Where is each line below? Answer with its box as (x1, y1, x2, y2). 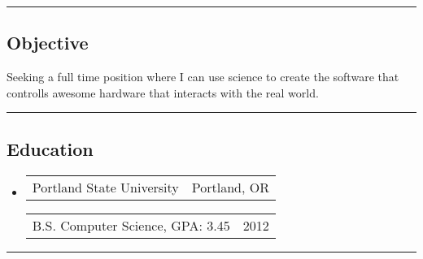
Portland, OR (191, 177, 269, 196)
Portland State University (32, 177, 179, 196)
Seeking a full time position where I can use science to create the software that (7, 68, 399, 85)
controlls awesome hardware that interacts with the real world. (7, 84, 319, 101)
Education (7, 136, 94, 161)
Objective (7, 30, 89, 55)
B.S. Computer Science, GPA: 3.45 (32, 215, 230, 235)
